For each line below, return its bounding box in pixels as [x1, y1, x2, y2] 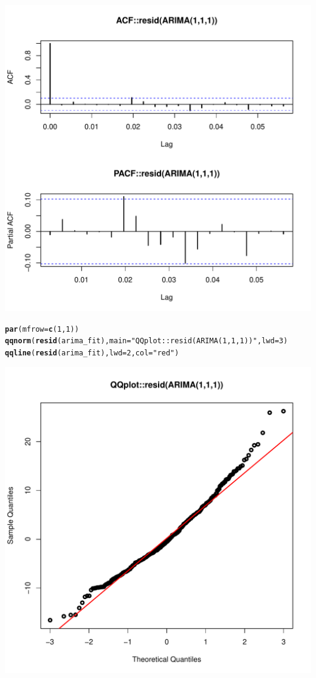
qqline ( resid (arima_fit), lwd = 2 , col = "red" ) [5, 348, 179, 357]
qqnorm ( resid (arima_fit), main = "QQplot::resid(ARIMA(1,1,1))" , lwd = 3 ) [5, 337, 288, 346]
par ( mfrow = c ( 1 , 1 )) [5, 324, 79, 334]
